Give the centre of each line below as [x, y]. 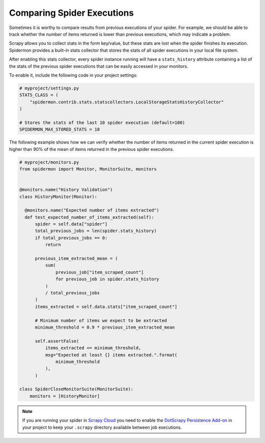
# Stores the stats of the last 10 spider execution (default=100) [102, 122]
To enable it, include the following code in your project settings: [73, 75]
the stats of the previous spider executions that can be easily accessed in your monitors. [99, 66]
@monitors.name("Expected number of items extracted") [92, 210]
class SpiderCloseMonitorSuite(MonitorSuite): [76, 389]
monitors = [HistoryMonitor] [65, 396]
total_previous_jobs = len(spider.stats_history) [96, 231]
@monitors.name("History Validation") [66, 190]
